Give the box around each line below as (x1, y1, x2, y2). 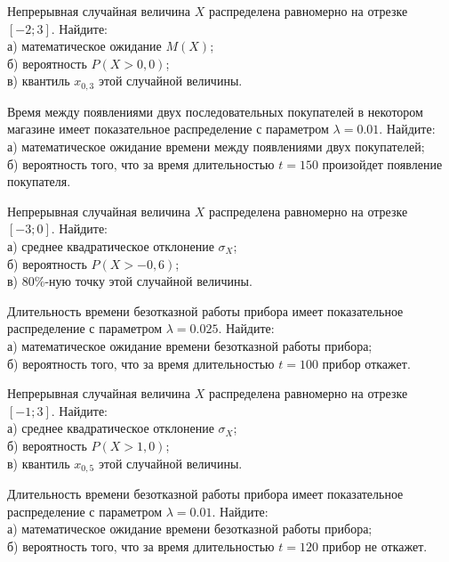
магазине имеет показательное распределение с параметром (7, 119, 329, 138)
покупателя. (7, 172, 71, 191)
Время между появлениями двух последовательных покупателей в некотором (7, 102, 423, 120)
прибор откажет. (322, 354, 411, 372)
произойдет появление (322, 154, 443, 173)
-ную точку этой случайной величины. (44, 272, 253, 290)
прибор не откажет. (322, 536, 428, 555)
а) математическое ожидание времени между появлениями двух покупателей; (7, 137, 425, 156)
